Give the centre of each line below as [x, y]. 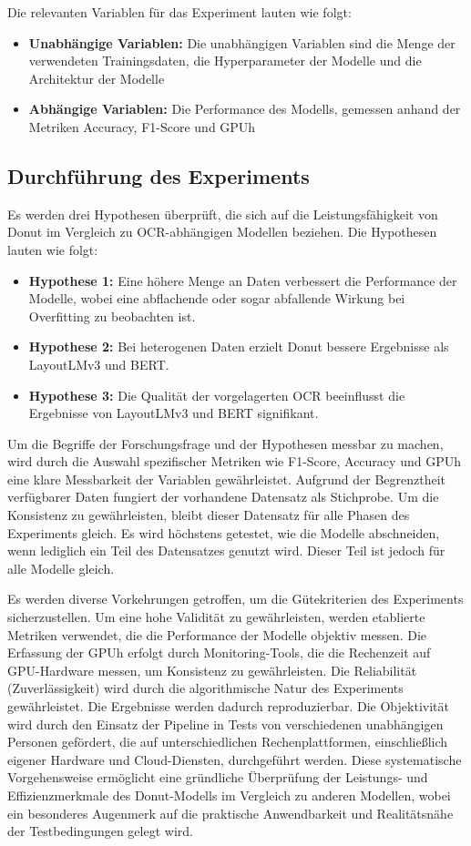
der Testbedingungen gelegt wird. [100, 831]
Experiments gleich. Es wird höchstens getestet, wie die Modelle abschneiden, [224, 532]
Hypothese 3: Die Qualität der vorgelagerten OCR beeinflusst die [217, 395]
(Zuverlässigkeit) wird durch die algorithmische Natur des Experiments [205, 688]
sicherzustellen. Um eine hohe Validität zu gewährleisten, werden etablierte [216, 617]
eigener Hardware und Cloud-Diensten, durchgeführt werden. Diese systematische [235, 759]
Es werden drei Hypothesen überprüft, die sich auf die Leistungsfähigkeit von [223, 214]
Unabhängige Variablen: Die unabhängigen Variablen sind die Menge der [242, 42]
